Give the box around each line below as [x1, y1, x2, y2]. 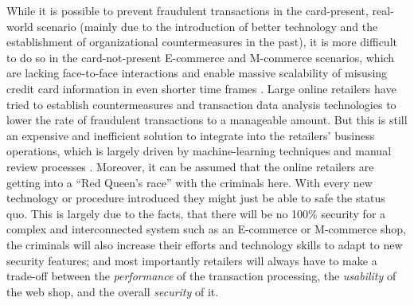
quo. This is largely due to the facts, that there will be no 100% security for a [6, 205, 386, 221]
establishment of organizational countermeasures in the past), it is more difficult [6, 33, 397, 50]
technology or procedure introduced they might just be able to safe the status [6, 190, 385, 206]
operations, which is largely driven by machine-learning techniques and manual [6, 143, 392, 159]
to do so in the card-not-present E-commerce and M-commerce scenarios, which [6, 49, 395, 65]
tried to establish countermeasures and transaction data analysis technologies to [6, 96, 396, 112]
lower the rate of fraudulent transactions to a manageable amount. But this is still [6, 111, 408, 128]
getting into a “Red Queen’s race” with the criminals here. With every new [6, 174, 373, 190]
